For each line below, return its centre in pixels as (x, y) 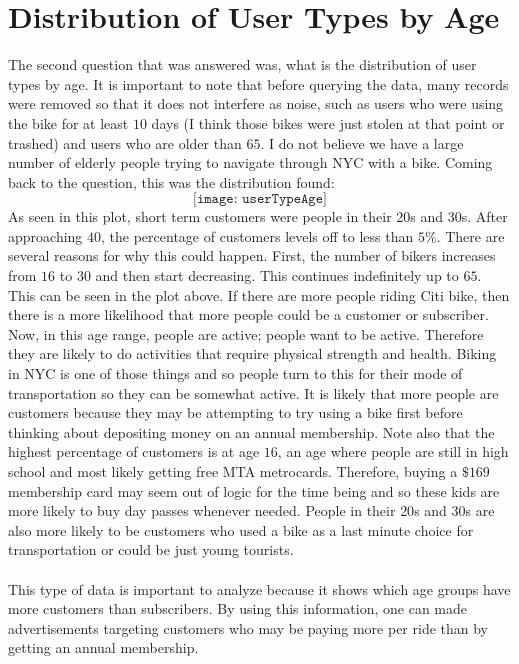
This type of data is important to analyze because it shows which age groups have (259, 588)
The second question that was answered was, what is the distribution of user (242, 64)
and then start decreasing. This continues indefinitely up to (277, 275)
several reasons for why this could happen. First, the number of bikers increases (252, 255)
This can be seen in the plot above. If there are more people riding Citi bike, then (259, 294)
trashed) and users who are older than (125, 142)
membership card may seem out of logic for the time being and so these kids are (254, 490)
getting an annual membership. (103, 647)
